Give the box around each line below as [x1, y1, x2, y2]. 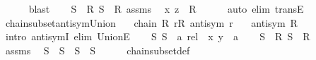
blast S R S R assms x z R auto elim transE [28, 1, 304, 16]
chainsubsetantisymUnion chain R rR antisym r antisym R [5, 15, 298, 30]
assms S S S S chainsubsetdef [5, 42, 190, 57]
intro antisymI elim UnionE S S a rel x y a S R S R [5, 29, 310, 44]
